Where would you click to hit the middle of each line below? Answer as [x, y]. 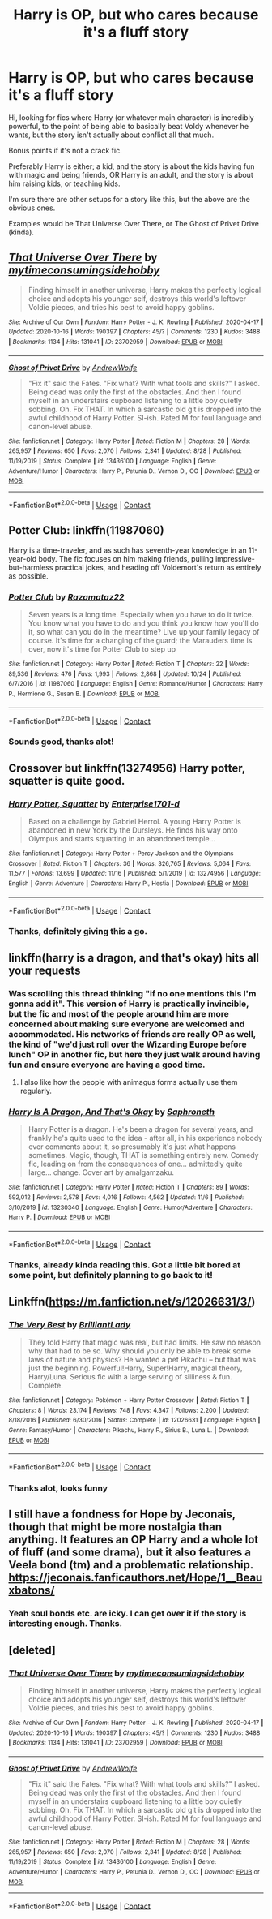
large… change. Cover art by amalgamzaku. [101, 1172]
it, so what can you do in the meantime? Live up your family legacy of [144, 632]
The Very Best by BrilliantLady [70, 1324]
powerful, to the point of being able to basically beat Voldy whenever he [129, 126]
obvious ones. [32, 208]
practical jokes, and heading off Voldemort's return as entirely [158, 567]
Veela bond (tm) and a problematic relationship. [131, 1565]
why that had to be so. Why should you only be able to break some [140, 1351]
